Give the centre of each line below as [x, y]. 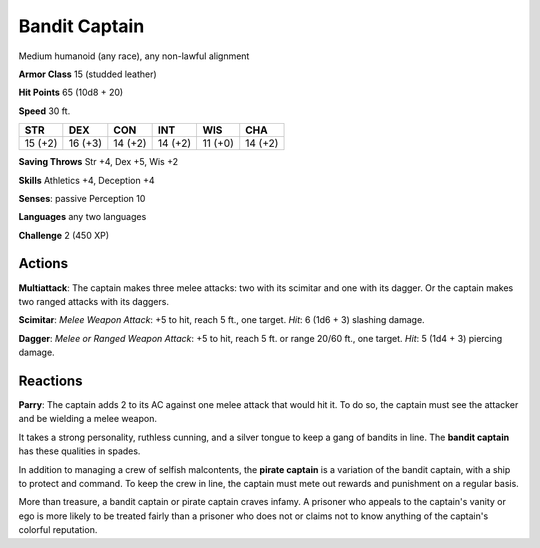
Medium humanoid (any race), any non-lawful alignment [134, 56]
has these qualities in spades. [79, 451]
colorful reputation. [58, 530]
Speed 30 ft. [44, 111]
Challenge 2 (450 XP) [64, 235]
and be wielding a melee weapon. [87, 419]
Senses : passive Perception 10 [82, 198]
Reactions [50, 380]
